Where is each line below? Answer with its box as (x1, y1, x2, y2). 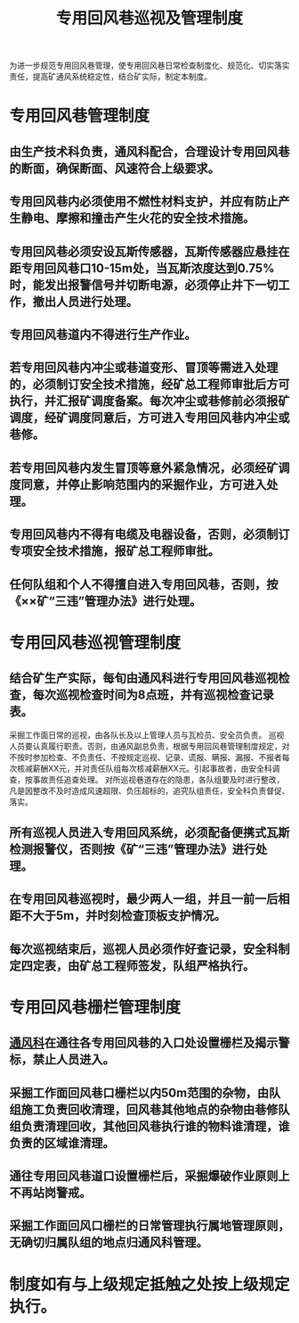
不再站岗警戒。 (9, 1186, 92, 1201)
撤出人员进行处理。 (32, 294, 138, 309)
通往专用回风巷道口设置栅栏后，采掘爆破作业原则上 (9, 1169, 290, 1184)
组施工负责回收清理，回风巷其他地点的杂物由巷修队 (9, 1102, 290, 1117)
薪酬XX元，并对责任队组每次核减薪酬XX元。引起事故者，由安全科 (32, 763, 273, 773)
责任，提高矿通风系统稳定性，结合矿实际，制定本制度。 (9, 71, 212, 82)
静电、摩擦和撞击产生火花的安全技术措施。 (20, 211, 255, 226)
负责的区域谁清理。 (9, 1135, 115, 1151)
